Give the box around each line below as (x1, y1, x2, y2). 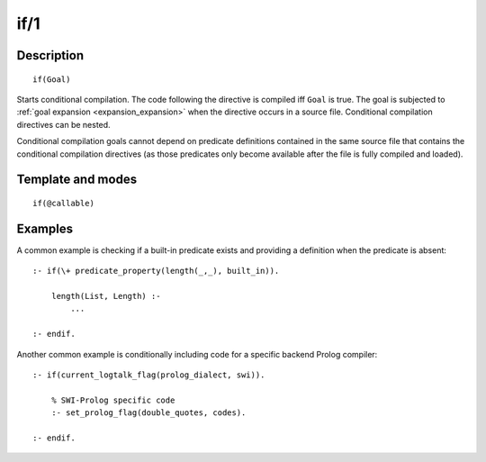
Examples (16, 221, 74, 236)
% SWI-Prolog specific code (50, 394, 175, 405)
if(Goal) (32, 74, 71, 85)
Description (16, 48, 85, 63)
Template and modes (16, 172, 138, 187)
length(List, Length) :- (50, 291, 161, 301)
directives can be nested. (16, 119, 112, 130)
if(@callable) (32, 198, 94, 208)
